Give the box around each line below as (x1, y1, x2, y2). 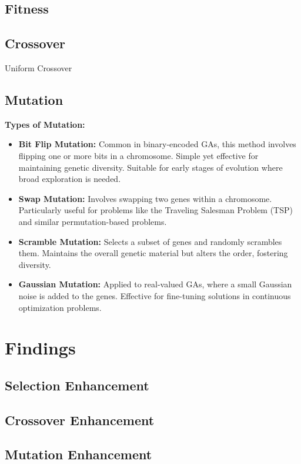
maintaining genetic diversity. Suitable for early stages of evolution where (18, 161, 283, 173)
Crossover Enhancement (5, 410, 155, 429)
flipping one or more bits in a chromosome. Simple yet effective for (18, 149, 259, 161)
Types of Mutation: (5, 118, 85, 130)
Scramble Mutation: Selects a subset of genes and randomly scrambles (18, 235, 282, 247)
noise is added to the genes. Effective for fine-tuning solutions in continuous (18, 289, 291, 301)
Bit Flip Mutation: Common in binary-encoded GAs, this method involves (18, 138, 296, 150)
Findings (5, 336, 76, 360)
